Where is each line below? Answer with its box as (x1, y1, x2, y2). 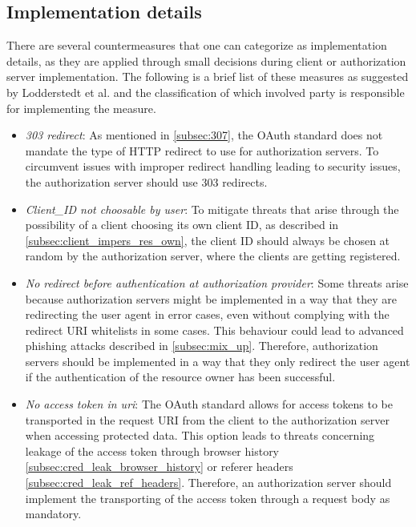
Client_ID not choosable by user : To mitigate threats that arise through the (25, 200, 399, 217)
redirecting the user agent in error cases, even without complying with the (25, 306, 390, 323)
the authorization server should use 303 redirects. (25, 173, 268, 190)
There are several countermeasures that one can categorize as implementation (6, 37, 387, 54)
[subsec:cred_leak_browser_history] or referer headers (25, 458, 293, 475)
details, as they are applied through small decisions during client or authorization (6, 52, 406, 69)
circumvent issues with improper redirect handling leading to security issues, (25, 158, 401, 175)
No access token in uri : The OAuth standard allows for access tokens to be (25, 396, 393, 412)
